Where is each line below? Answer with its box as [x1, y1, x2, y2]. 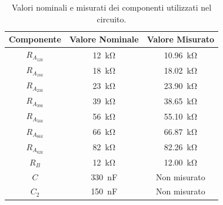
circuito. [96, 12, 127, 25]
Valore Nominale [69, 33, 139, 45]
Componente [9, 33, 61, 45]
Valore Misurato [147, 33, 215, 45]
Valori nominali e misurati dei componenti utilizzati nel [11, 1, 212, 13]
